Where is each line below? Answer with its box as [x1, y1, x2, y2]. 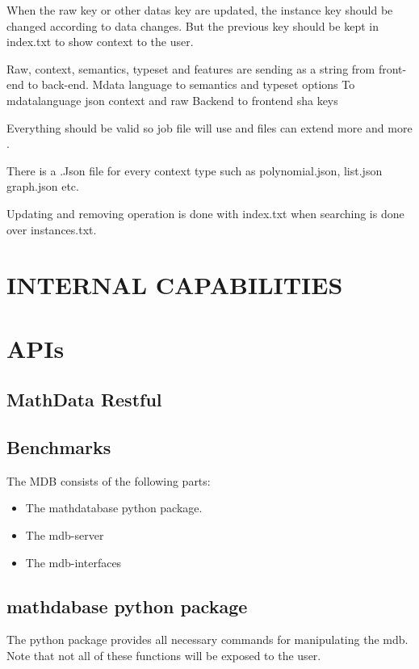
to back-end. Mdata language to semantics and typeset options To [27, 76, 355, 93]
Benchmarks [6, 435, 111, 460]
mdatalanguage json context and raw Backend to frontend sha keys [6, 91, 338, 108]
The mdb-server [25, 527, 104, 544]
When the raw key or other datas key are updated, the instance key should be [6, 2, 393, 18]
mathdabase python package [6, 593, 248, 618]
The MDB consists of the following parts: [6, 472, 211, 489]
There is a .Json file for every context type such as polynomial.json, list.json [6, 162, 383, 179]
